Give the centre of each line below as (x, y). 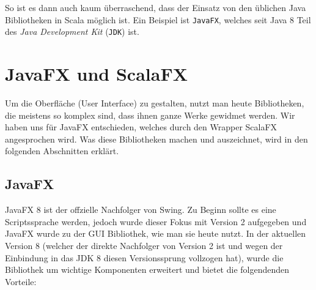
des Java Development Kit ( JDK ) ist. (72, 32)
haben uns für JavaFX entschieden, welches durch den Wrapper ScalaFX (141, 127)
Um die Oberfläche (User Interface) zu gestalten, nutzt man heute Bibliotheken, (155, 103)
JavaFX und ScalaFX (97, 74)
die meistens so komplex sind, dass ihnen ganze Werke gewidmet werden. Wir (150, 115)
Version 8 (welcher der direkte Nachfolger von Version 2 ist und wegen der (144, 245)
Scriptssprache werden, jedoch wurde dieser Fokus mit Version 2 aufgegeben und (156, 221)
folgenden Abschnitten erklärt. (62, 151)
